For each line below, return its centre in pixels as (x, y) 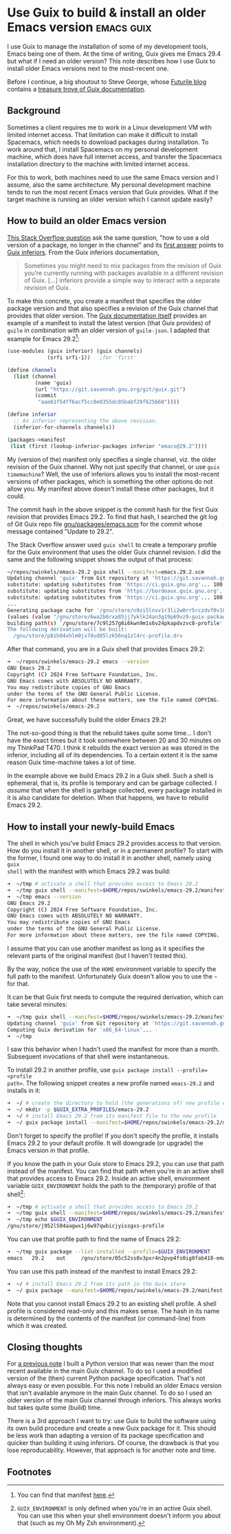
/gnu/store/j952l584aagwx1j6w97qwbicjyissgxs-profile (86, 1226)
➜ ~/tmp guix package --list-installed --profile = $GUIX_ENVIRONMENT (109, 1252)
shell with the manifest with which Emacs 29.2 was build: (89, 871)
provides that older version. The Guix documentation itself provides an (107, 316)
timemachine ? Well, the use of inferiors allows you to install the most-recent (113, 474)
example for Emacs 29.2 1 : (44, 338)
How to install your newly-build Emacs (91, 827)
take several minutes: (37, 1004)
